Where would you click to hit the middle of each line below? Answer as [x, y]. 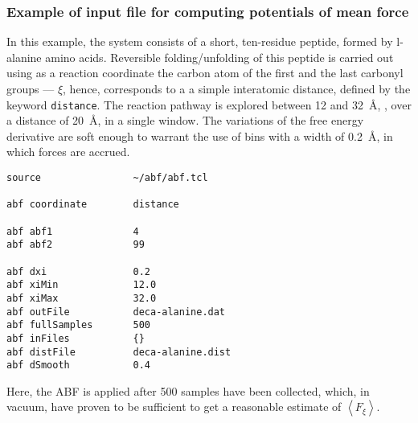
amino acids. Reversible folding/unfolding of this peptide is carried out [219, 57]
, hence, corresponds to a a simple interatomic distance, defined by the [237, 88]
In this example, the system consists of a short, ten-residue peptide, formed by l [203, 41]
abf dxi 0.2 [78, 271]
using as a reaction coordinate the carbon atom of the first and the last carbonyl [205, 73]
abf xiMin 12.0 [82, 285]
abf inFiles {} [76, 338]
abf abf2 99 [76, 245]
